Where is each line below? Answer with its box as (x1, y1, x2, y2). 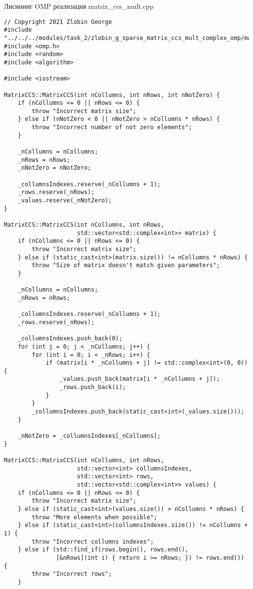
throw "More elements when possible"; (32, 513, 157, 521)
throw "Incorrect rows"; (32, 570, 112, 578)
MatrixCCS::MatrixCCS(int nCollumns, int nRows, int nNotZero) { (4, 91, 220, 98)
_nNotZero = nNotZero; (18, 164, 91, 172)
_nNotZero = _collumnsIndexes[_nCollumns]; (18, 432, 161, 440)
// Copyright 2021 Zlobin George (4, 18, 112, 25)
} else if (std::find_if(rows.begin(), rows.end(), (18, 546, 189, 553)
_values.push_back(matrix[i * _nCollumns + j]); (59, 375, 220, 383)
